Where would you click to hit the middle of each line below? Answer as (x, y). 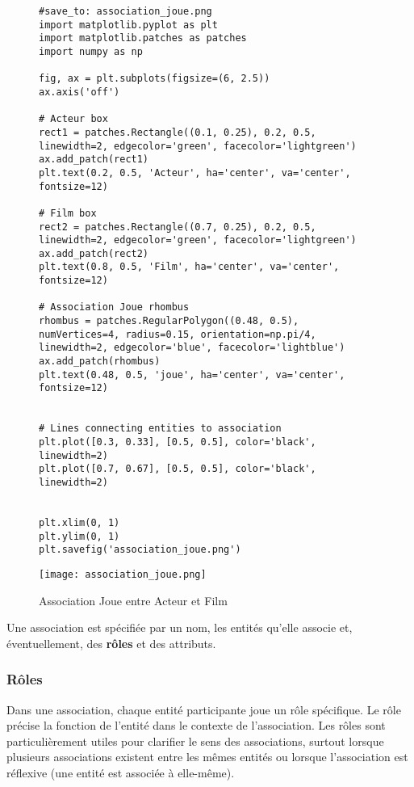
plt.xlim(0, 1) (79, 522)
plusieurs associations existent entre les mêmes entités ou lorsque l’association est (207, 757)
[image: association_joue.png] (123, 574)
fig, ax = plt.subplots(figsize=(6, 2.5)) (155, 79)
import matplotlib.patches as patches (143, 38)
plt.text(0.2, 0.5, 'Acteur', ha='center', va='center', (195, 173)
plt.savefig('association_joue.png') (140, 550)
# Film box (68, 213)
